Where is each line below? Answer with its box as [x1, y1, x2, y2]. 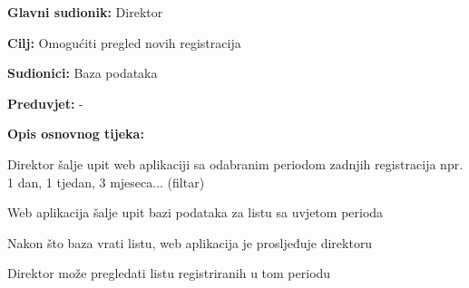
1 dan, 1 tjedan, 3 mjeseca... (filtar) [7, 172, 205, 191]
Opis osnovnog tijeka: [7, 124, 144, 143]
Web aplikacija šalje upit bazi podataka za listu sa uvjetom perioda [7, 203, 384, 222]
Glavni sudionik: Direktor [7, 3, 163, 21]
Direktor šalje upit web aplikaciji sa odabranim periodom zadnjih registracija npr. [7, 154, 464, 173]
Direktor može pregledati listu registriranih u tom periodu [7, 264, 331, 283]
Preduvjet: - [7, 93, 83, 112]
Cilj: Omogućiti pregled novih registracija [7, 33, 241, 52]
